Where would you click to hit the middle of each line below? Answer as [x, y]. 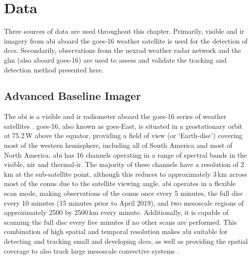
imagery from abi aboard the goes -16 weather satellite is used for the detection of [126, 40]
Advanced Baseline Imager [73, 96]
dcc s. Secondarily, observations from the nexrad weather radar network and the [123, 50]
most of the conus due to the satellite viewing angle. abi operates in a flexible [120, 183]
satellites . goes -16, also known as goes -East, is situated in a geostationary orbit [123, 126]
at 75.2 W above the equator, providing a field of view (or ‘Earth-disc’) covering [123, 135]
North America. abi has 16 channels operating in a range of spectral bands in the [126, 154]
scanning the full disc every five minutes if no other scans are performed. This [120, 222]
